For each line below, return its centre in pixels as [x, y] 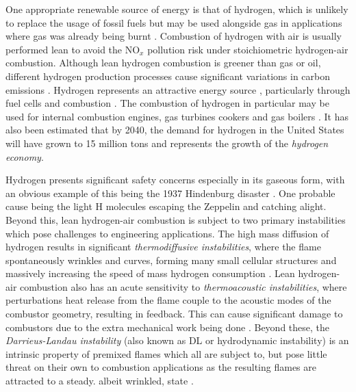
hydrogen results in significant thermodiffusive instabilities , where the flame [163, 247]
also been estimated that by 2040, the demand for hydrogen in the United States [175, 130]
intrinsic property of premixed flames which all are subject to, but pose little [166, 353]
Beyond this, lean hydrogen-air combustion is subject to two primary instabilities [176, 219]
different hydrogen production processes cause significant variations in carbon [168, 76]
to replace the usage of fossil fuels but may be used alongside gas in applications [174, 22]
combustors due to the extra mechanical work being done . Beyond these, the [168, 327]
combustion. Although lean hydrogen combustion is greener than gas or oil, [163, 63]
